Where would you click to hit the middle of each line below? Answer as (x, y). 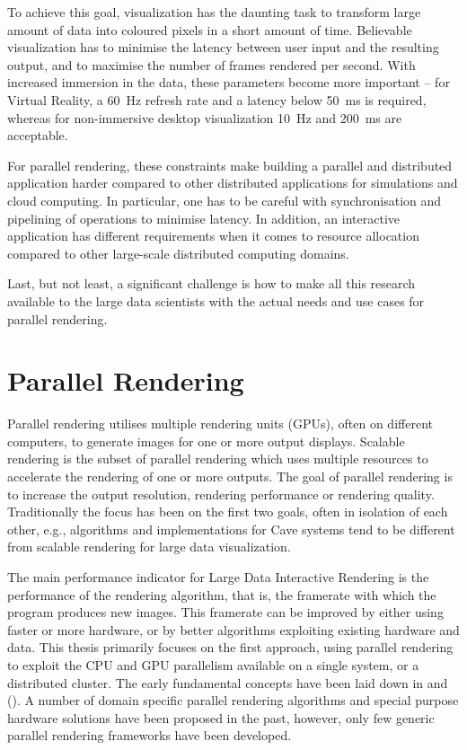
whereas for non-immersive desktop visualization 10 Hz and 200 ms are (205, 117)
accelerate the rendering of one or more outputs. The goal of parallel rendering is (230, 476)
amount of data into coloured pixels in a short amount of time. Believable (210, 29)
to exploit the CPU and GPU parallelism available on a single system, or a (213, 664)
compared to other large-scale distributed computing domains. (178, 253)
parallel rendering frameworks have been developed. (150, 735)
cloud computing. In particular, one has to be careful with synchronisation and (225, 200)
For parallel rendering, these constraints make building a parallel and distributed (230, 165)
